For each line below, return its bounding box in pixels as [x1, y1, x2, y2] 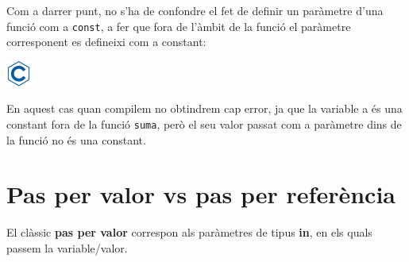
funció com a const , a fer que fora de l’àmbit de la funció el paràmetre [6, 17, 351, 34]
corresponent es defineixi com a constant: [6, 33, 206, 50]
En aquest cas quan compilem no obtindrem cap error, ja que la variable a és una [6, 100, 403, 117]
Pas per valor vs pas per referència [6, 178, 396, 210]
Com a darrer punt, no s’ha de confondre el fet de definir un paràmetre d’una [6, 2, 384, 18]
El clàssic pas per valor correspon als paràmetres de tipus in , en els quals [6, 224, 372, 241]
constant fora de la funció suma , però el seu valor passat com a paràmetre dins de [6, 116, 402, 133]
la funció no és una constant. [6, 131, 146, 148]
